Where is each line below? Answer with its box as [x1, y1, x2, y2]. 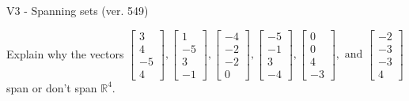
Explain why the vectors [6, 45, 124, 62]
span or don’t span [6, 79, 97, 95]
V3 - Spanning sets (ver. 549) [6, 2, 149, 18]
